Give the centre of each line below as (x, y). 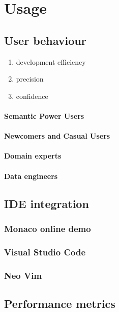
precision (30, 79)
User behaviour (45, 40)
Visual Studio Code (45, 252)
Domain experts (33, 156)
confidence (32, 96)
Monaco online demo (48, 228)
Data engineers (31, 176)
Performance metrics (60, 303)
